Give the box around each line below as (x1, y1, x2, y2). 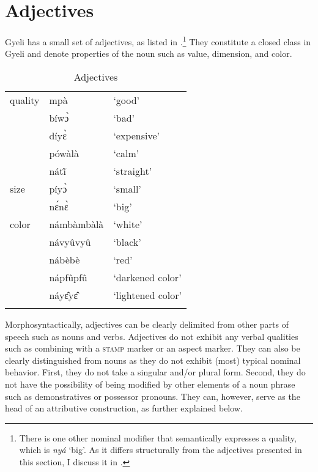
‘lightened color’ (113, 287, 182, 302)
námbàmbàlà (49, 216, 104, 231)
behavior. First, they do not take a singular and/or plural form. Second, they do (5, 366, 306, 378)
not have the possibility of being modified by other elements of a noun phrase (5, 377, 295, 390)
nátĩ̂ (49, 163, 67, 178)
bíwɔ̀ (49, 110, 69, 125)
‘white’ (113, 216, 142, 231)
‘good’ (113, 92, 140, 107)
